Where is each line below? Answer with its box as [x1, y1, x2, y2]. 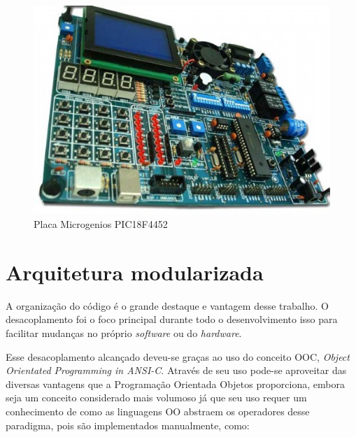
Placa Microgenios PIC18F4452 [34, 217, 168, 231]
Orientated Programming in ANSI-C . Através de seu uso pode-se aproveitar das [6, 363, 347, 378]
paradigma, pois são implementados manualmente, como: [6, 417, 250, 432]
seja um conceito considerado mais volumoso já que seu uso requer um [6, 390, 307, 405]
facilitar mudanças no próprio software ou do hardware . [6, 325, 242, 340]
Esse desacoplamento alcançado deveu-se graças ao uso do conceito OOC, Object [6, 349, 350, 364]
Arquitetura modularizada [6, 257, 264, 286]
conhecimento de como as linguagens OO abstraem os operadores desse [6, 403, 310, 418]
